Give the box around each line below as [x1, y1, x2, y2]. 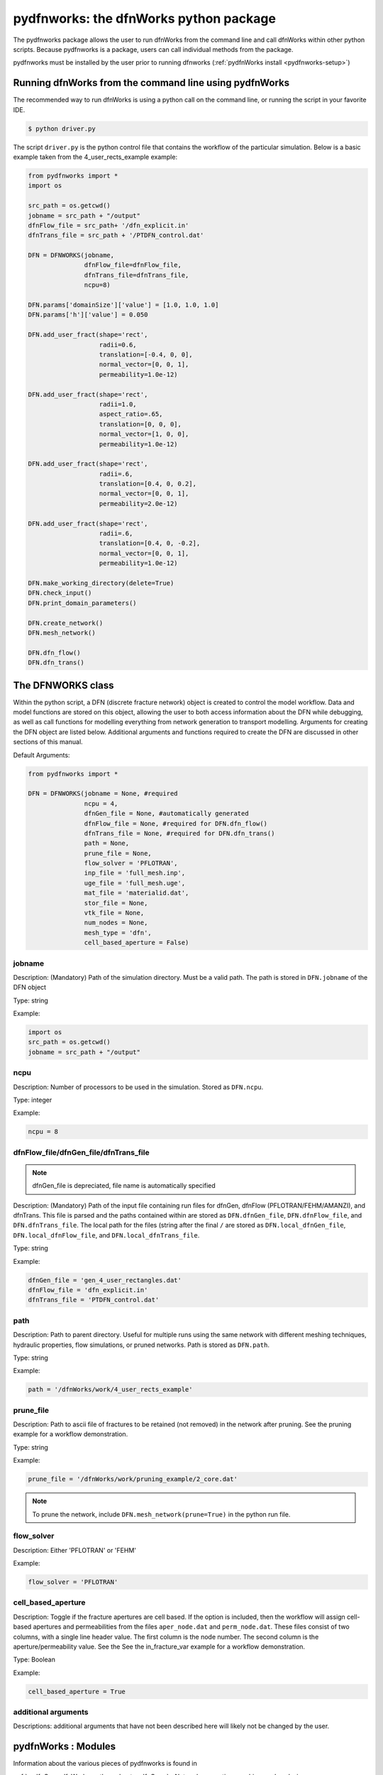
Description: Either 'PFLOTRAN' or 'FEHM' [13, 1546, 136, 1554]
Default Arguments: [13, 750, 70, 759]
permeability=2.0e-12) [99, 499, 178, 508]
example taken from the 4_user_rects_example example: [13, 153, 177, 161]
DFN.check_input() [28, 589, 92, 597]
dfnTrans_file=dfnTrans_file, [84, 271, 189, 279]
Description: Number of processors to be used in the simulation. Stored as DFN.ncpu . [13, 1083, 264, 1091]
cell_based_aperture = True [28, 1687, 126, 1695]
